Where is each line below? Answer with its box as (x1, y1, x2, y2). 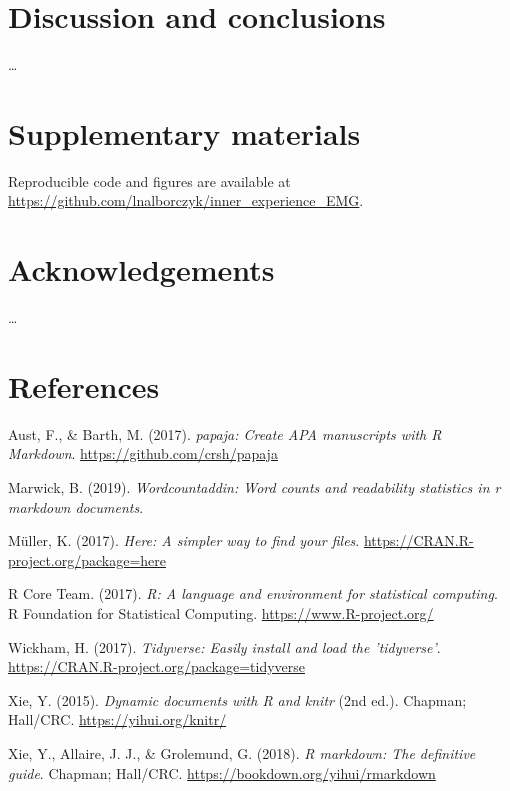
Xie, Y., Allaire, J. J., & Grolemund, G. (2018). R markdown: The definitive (8, 743, 476, 763)
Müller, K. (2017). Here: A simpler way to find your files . (8, 530, 360, 551)
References (8, 365, 160, 406)
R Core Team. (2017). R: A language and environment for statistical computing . (8, 583, 498, 604)
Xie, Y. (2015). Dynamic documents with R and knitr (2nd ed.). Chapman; (8, 689, 467, 710)
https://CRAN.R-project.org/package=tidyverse (8, 656, 306, 677)
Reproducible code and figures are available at (8, 170, 291, 191)
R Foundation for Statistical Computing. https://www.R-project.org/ (8, 603, 434, 624)
